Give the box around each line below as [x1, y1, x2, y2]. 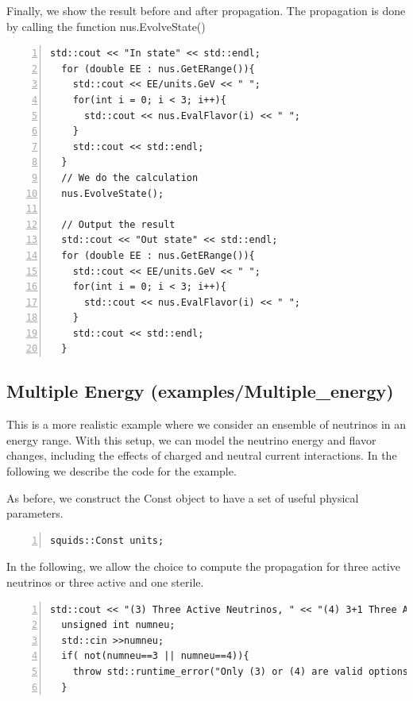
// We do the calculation [61, 171, 199, 183]
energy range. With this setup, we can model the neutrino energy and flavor [6, 431, 376, 448]
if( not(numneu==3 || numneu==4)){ [61, 650, 249, 662]
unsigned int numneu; [61, 619, 176, 631]
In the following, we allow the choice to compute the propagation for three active [6, 558, 400, 575]
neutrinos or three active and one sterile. [6, 574, 204, 591]
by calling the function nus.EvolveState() [6, 17, 206, 34]
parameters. [6, 505, 64, 522]
